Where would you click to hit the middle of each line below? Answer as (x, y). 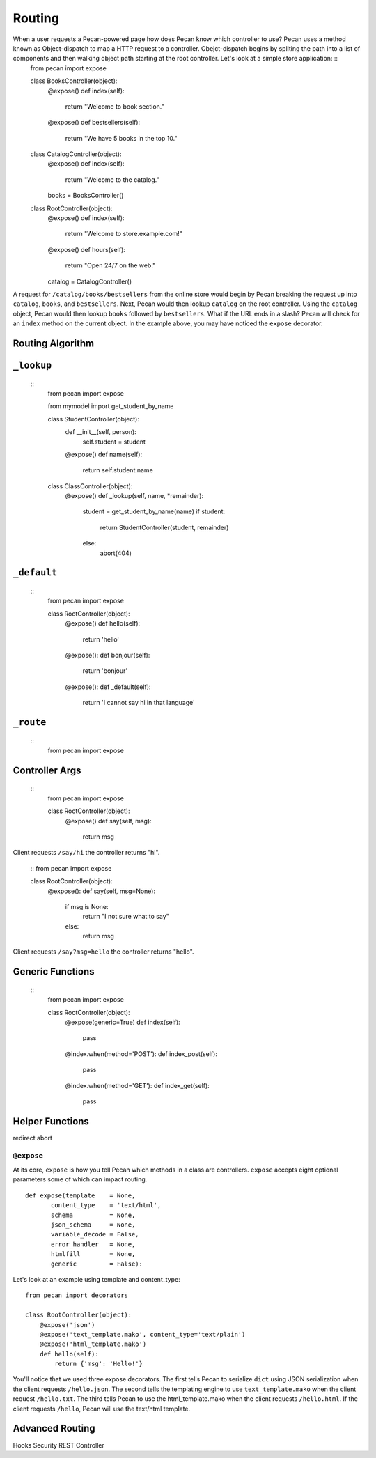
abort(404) (116, 553)
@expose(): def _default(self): (108, 687)
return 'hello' (101, 639)
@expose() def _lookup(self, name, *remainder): (134, 496)
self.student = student (114, 442)
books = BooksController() (86, 196)
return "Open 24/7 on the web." (110, 265)
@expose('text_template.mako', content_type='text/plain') (142, 1334)
